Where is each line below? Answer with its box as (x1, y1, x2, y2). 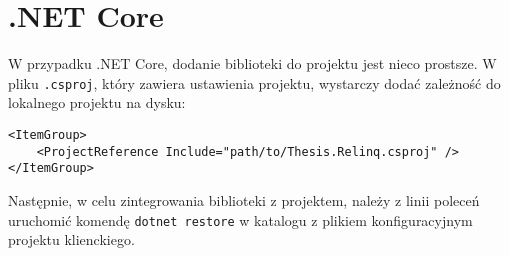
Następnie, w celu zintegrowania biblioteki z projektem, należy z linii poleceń (8, 189, 480, 210)
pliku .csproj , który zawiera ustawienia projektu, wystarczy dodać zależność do (8, 72, 501, 93)
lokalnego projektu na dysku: (8, 92, 186, 113)
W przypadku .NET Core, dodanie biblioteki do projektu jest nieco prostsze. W (8, 53, 497, 74)
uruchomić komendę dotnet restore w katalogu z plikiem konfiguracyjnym (8, 209, 473, 230)
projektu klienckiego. (8, 229, 135, 250)
